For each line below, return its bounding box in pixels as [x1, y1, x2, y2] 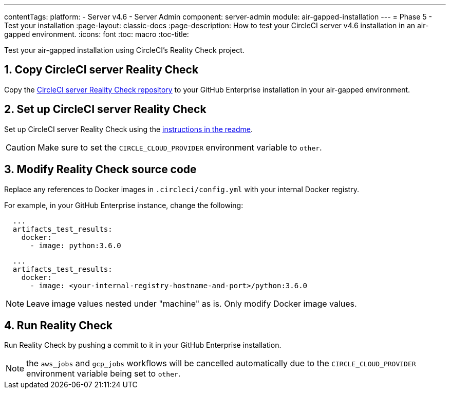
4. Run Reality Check [4, 319, 113, 332]
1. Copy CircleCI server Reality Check [4, 63, 199, 77]
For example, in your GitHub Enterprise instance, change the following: [4, 200, 243, 210]
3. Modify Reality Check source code [4, 163, 197, 176]
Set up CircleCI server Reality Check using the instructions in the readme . [4, 124, 253, 134]
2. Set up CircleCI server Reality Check [4, 103, 207, 116]
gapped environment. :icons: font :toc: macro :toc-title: [4, 30, 189, 39]
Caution [6, 142, 36, 153]
